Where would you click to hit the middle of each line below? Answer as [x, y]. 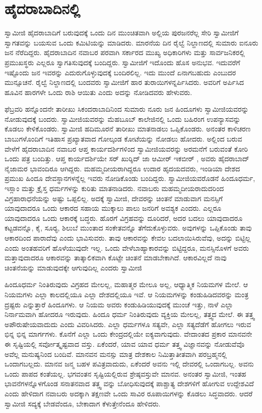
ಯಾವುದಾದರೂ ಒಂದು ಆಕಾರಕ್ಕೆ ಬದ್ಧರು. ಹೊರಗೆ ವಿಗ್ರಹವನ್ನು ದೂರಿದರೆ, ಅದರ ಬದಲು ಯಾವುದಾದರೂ [124, 218]
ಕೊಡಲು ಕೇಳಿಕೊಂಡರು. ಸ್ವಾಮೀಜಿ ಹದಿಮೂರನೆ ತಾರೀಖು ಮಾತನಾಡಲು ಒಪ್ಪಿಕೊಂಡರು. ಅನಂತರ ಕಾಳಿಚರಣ [128, 129]
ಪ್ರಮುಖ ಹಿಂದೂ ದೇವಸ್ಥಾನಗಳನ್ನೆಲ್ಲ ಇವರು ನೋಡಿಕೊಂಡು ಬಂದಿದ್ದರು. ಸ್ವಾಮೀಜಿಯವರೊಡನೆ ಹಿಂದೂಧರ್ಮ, [130, 178]
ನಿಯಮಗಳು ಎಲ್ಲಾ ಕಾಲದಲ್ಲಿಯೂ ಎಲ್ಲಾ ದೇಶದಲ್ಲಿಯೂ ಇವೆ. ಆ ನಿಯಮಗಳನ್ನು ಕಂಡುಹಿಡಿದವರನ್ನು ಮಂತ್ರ [127, 294]
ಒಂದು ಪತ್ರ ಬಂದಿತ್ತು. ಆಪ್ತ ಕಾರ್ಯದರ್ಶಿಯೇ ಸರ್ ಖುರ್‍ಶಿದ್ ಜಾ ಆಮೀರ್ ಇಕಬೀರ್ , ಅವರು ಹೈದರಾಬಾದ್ [127, 158]
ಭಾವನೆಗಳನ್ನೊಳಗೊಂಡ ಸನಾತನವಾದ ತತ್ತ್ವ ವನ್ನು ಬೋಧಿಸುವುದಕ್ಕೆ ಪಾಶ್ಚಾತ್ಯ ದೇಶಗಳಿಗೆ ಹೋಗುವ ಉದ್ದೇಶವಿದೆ [129, 383]
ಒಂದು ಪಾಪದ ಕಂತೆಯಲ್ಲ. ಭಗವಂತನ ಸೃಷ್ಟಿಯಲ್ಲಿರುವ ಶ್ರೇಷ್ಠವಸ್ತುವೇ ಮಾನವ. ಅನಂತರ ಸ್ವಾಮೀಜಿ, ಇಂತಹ [125, 373]
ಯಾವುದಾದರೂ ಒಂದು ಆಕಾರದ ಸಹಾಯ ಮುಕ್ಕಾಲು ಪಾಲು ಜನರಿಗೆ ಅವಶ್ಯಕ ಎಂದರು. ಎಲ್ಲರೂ [113, 208]
